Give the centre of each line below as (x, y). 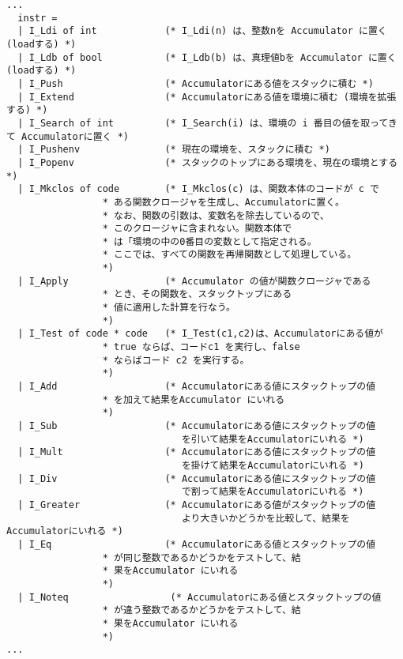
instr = (38, 18)
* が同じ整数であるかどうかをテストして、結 (201, 557)
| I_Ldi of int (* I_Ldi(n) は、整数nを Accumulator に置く (202, 31)
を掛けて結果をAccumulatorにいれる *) (273, 465)
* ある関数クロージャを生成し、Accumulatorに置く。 (223, 202)
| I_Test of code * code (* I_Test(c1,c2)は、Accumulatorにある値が (200, 334)
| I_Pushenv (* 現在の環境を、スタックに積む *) (174, 150)
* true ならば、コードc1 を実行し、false (201, 347)
